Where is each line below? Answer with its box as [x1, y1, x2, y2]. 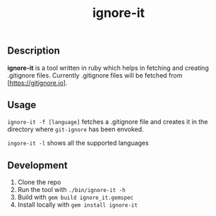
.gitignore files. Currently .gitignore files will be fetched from [7, 71, 183, 79]
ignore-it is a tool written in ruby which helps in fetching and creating [7, 64, 210, 72]
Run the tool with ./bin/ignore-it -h [17, 186, 126, 194]
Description [7, 44, 60, 57]
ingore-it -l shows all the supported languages [7, 139, 150, 148]
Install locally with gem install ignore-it [17, 200, 138, 209]
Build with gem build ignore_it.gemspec [17, 193, 134, 202]
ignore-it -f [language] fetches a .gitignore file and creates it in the [7, 118, 208, 126]
